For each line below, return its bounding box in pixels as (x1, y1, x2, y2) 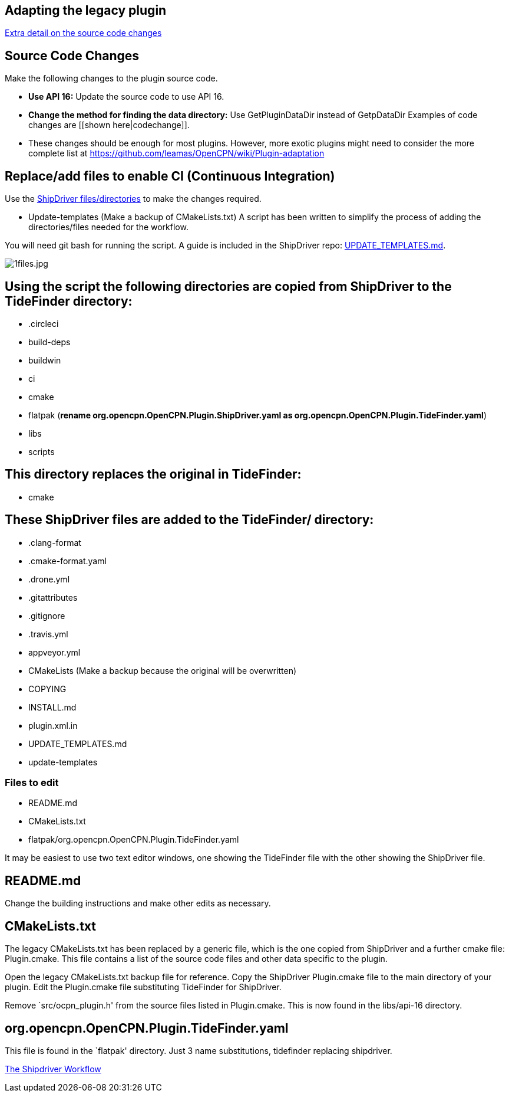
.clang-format (28, 537, 81, 548)
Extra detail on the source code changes (5, 28, 162, 38)
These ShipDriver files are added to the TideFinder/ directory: (5, 512, 374, 528)
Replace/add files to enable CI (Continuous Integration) (5, 168, 335, 184)
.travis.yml (28, 628, 68, 639)
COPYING (28, 683, 67, 694)
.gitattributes (28, 592, 78, 602)
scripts (28, 446, 55, 457)
